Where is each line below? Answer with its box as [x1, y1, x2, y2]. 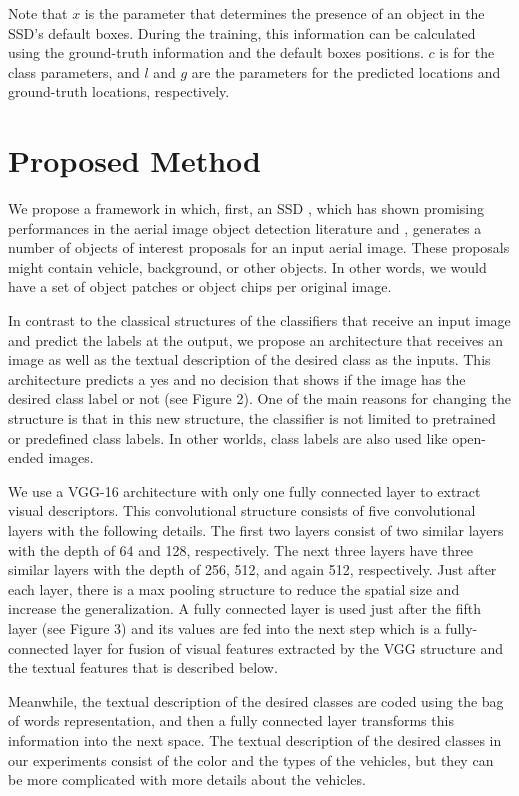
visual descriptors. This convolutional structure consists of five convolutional [8, 500, 476, 521]
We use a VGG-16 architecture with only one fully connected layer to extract [8, 480, 481, 501]
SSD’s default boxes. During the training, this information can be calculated [8, 22, 476, 43]
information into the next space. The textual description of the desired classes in [8, 729, 502, 750]
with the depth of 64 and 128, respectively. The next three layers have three [8, 539, 474, 560]
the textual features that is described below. [8, 657, 278, 678]
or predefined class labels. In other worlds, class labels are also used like [8, 427, 448, 448]
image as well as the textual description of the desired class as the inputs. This [8, 349, 491, 370]
